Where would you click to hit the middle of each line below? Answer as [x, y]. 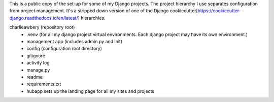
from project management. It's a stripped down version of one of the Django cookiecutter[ [104, 11]
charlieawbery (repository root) [42, 27]
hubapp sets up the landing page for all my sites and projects [91, 91]
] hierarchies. [92, 18]
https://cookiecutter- [219, 11]
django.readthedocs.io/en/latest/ [44, 18]
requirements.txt [44, 84]
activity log [38, 63]
